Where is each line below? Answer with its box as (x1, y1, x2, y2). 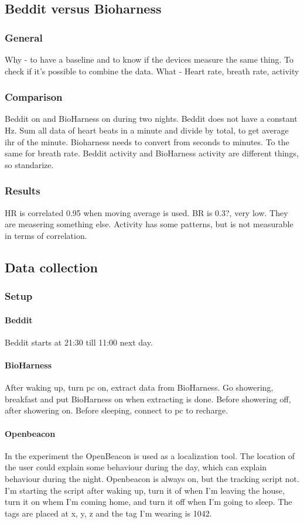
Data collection (5, 258, 98, 276)
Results (5, 183, 40, 198)
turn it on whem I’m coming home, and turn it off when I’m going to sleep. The (5, 495, 292, 508)
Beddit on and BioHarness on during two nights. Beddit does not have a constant (5, 112, 298, 125)
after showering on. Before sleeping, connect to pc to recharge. (5, 404, 228, 416)
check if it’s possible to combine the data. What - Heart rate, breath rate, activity (5, 64, 299, 77)
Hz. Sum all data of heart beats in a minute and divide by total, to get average (5, 124, 289, 136)
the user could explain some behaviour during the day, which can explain (5, 461, 267, 473)
